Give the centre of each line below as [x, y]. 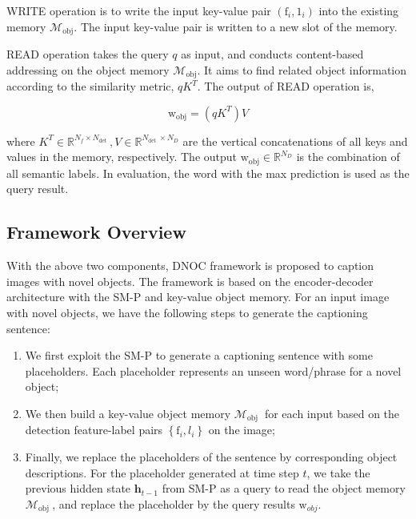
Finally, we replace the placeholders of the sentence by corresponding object [211, 456]
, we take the [338, 472]
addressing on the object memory [88, 69]
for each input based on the [332, 413]
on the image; [242, 430]
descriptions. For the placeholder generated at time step [162, 472]
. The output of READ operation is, [286, 86]
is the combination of [348, 157]
